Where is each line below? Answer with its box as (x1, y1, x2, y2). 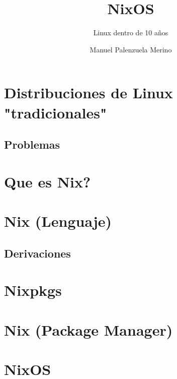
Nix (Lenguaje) (4, 211, 112, 231)
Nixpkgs (4, 280, 62, 300)
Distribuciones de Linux (4, 82, 173, 103)
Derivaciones (4, 245, 71, 261)
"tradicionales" (4, 102, 107, 122)
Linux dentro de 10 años (93, 27, 168, 38)
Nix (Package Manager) (4, 319, 173, 340)
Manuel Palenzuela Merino (90, 44, 172, 54)
